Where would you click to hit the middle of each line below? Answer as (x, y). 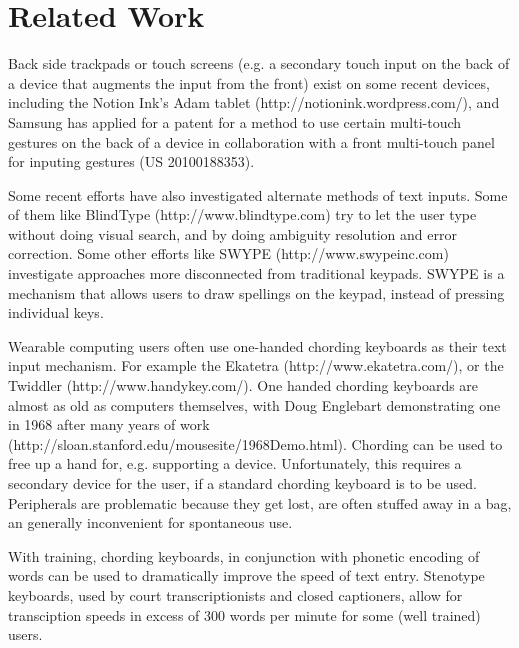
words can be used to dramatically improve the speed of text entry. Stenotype (246, 575)
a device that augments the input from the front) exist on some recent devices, (249, 82)
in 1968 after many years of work (109, 424)
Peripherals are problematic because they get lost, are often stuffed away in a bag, (260, 502)
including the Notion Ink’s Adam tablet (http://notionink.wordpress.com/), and (254, 102)
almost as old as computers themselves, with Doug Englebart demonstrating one (254, 404)
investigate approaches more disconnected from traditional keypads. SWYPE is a (256, 273)
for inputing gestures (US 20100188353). (131, 161)
